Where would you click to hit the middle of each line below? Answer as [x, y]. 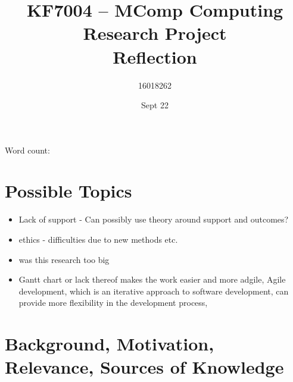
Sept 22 [155, 105]
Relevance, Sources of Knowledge [144, 367]
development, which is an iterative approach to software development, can [154, 291]
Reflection [155, 56]
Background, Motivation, [110, 344]
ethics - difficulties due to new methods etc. [98, 239]
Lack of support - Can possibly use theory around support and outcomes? [154, 219]
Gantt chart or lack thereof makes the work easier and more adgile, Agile [152, 279]
